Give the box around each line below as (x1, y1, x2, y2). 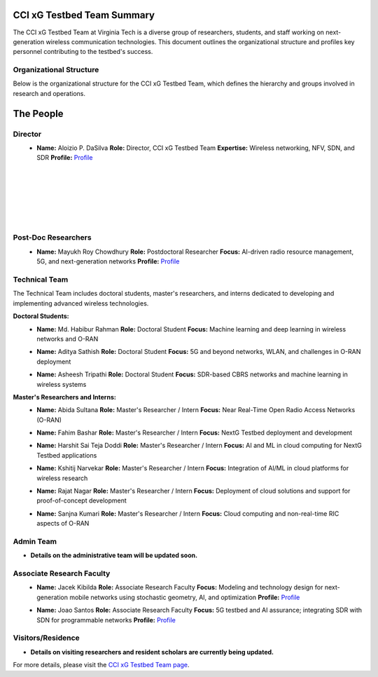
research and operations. (13, 89, 85, 97)
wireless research (36, 474, 88, 482)
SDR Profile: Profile (36, 153, 93, 162)
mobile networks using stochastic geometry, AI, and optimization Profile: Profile (69, 593, 300, 601)
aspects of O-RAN (36, 519, 90, 528)
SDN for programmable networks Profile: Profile (36, 615, 176, 624)
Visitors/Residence (13, 633, 80, 643)
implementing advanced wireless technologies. (13, 299, 149, 308)
